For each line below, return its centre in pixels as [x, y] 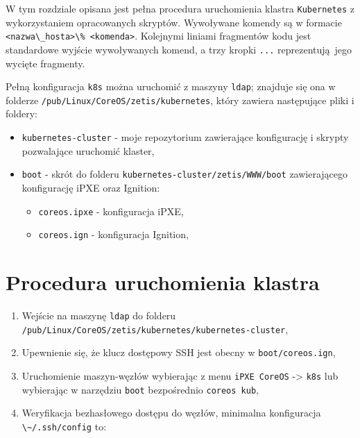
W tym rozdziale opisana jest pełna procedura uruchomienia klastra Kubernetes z [180, 8]
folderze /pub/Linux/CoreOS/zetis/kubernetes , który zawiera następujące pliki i [180, 100]
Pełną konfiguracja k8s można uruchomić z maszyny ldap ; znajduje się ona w [171, 86]
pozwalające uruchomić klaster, [88, 150]
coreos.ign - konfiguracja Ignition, [113, 234]
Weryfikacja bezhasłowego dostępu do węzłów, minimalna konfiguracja [171, 413]
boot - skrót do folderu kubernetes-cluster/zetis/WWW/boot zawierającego [185, 174]
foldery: [22, 113]
